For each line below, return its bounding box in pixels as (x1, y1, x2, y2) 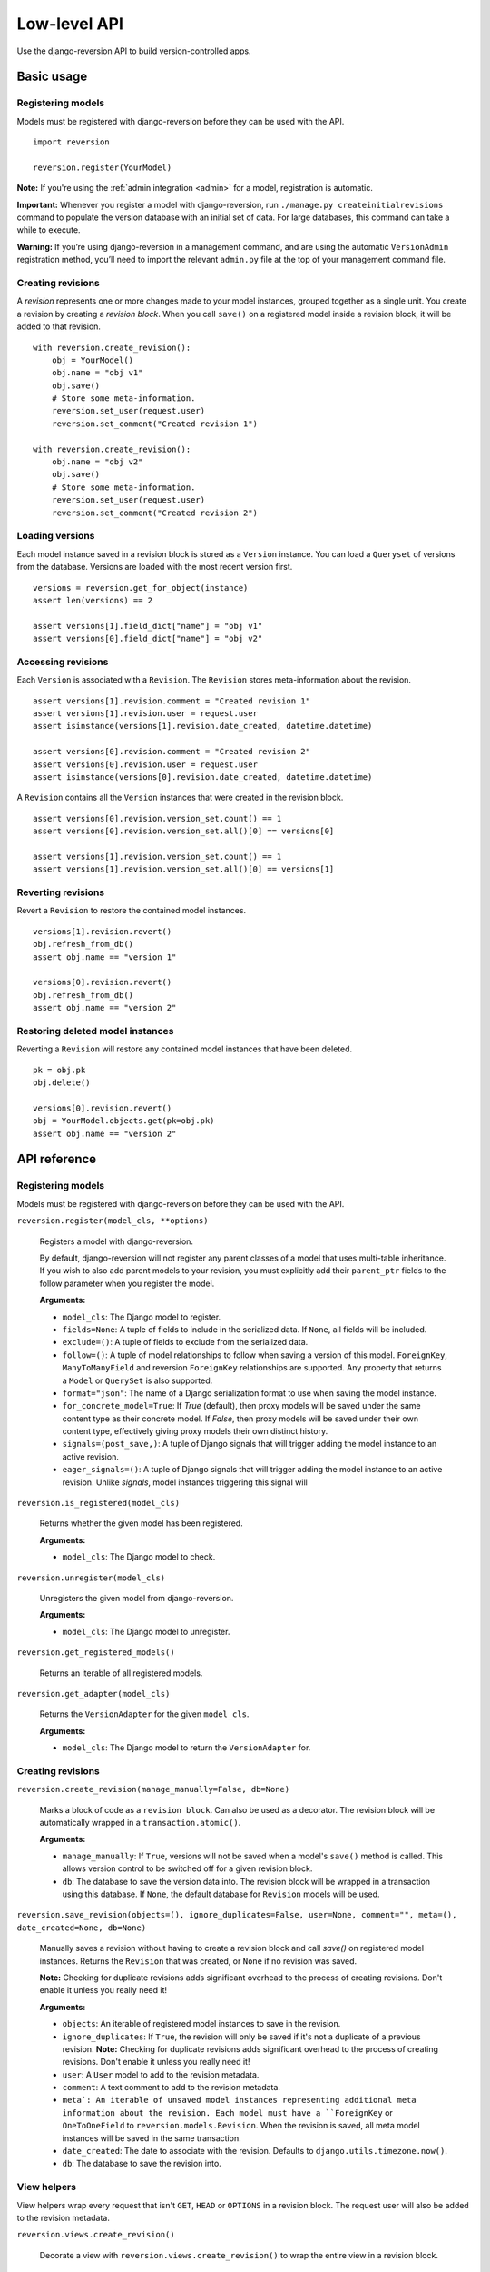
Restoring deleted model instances (16, 1024, 174, 1037)
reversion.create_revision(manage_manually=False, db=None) (16, 1784, 290, 1795)
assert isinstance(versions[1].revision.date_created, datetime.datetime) (33, 721, 373, 732)
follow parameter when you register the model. (39, 1278, 215, 1289)
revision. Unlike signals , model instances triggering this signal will (62, 1477, 308, 1488)
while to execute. (16, 224, 81, 235)
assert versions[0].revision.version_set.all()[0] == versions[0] (33, 826, 335, 836)
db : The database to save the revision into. (62, 2158, 221, 2169)
